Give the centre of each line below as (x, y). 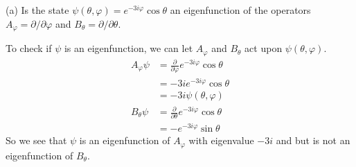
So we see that (36, 140)
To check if (29, 48)
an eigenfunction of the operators (240, 10)
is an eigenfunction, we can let (128, 48)
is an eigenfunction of (125, 140)
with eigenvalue (221, 140)
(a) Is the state (37, 10)
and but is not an (313, 140)
